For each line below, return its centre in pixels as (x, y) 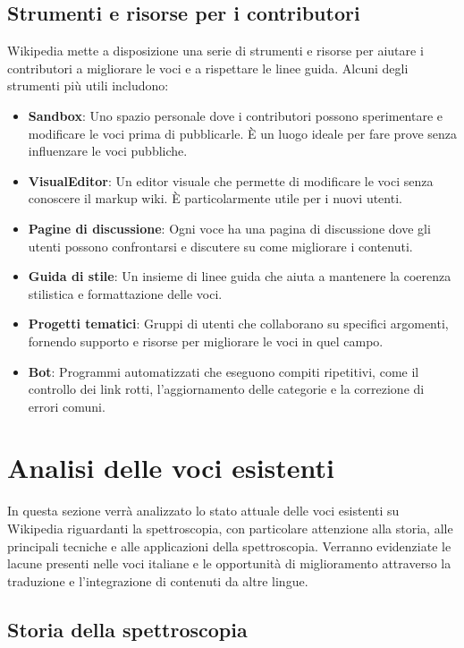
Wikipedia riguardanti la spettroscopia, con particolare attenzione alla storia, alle (230, 529)
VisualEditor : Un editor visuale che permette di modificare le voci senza (231, 180)
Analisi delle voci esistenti (171, 468)
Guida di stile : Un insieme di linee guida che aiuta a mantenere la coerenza (240, 276)
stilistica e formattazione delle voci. (125, 293)
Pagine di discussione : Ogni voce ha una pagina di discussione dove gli (229, 228)
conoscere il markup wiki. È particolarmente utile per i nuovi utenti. (215, 198)
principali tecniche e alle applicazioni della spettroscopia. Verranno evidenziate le (229, 546)
